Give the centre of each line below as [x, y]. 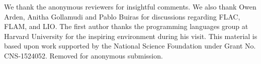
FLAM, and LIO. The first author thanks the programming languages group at [126, 26]
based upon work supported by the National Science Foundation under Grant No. [130, 46]
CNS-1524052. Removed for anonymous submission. [83, 55]
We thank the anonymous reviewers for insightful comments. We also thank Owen [130, 6]
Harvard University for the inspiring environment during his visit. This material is [131, 36]
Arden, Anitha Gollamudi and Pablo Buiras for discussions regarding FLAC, [122, 16]
